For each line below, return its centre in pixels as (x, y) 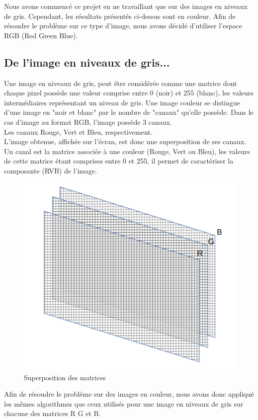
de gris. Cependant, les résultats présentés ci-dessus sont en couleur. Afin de (120, 16)
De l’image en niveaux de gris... (87, 62)
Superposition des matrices (65, 377)
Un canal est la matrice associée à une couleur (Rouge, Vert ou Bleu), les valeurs (127, 151)
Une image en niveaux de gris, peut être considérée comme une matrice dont (121, 83)
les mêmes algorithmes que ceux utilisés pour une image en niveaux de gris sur (124, 403)
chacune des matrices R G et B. (52, 413)
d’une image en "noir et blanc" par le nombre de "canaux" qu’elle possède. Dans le (129, 112)
